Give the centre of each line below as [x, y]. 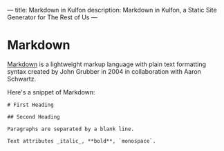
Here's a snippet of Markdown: [51, 92]
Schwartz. [22, 79]
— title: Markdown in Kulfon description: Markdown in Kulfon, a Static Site [112, 10]
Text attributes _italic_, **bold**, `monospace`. [82, 141]
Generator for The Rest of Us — [53, 17]
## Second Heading [34, 117]
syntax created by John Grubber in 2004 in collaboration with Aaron [104, 71]
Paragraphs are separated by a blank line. [71, 129]
